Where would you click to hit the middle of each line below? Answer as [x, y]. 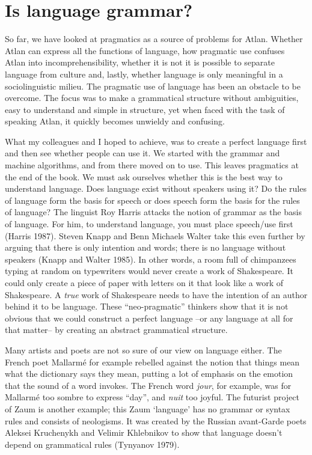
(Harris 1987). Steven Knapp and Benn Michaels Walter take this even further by [155, 235]
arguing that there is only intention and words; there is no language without [145, 247]
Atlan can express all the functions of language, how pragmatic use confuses [145, 50]
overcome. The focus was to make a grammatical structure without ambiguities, [152, 98]
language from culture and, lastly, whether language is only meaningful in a [144, 74]
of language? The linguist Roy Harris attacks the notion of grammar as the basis [153, 212]
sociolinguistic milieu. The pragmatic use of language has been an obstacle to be [153, 86]
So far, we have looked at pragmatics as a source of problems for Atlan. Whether [154, 39]
